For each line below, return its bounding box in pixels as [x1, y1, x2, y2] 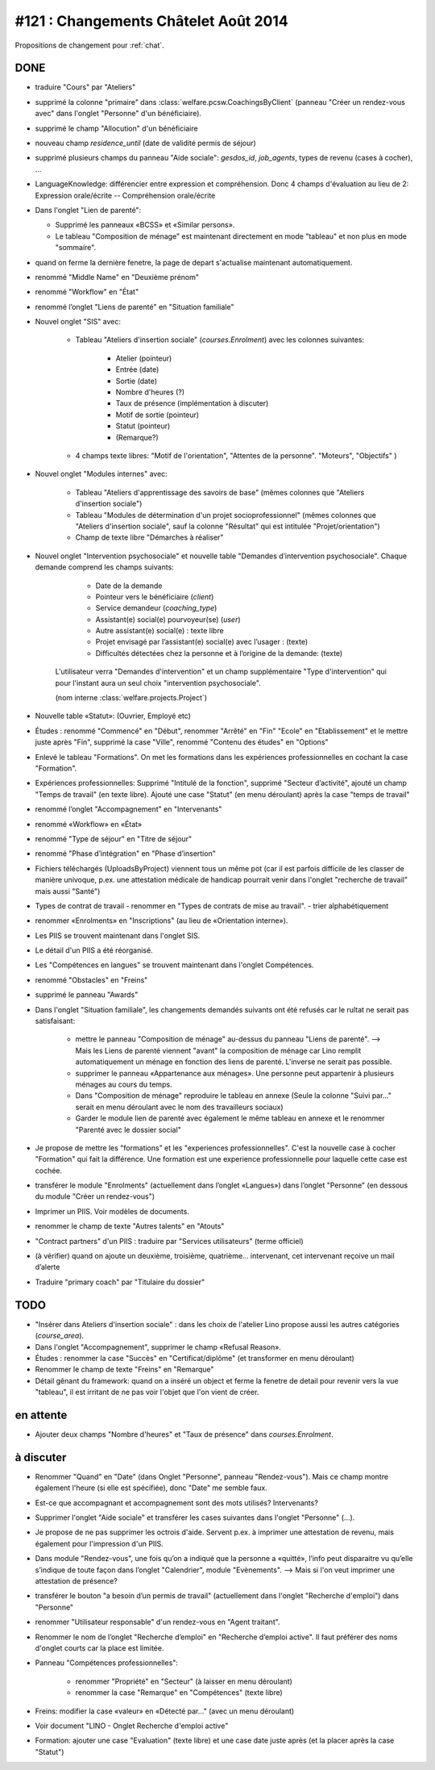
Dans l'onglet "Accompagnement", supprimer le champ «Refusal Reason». [35, 1342, 282, 1351]
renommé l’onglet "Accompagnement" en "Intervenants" [35, 804, 222, 814]
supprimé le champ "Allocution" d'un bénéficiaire [35, 123, 198, 133]
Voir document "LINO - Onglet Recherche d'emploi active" [35, 1721, 229, 1730]
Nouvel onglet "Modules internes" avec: [35, 469, 168, 479]
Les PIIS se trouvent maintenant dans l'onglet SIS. [35, 930, 201, 940]
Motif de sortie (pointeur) [115, 410, 200, 420]
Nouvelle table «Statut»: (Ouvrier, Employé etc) [35, 711, 191, 721]
